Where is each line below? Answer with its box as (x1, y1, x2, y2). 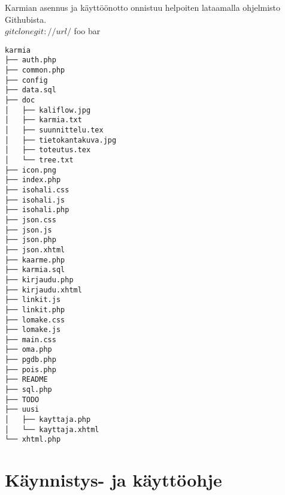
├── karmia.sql (5, 265, 65, 274)
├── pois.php (5, 365, 56, 374)
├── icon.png (5, 165, 56, 174)
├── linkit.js (5, 295, 61, 304)
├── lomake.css (5, 315, 65, 324)
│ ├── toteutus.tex (5, 146, 91, 155)
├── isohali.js (5, 195, 65, 204)
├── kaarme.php (5, 255, 65, 264)
